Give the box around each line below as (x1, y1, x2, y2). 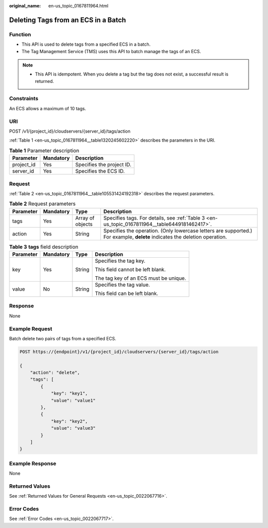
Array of (75, 214, 95, 221)
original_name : (9, 3, 41, 8)
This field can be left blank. (95, 290, 158, 297)
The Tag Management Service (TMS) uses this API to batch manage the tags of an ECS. (21, 48, 201, 54)
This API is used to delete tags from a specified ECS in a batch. (21, 41, 151, 47)
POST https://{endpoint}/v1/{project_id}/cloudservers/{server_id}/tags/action (19, 349, 219, 355)
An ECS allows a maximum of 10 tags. (9, 105, 86, 111)
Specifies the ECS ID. (75, 168, 125, 175)
